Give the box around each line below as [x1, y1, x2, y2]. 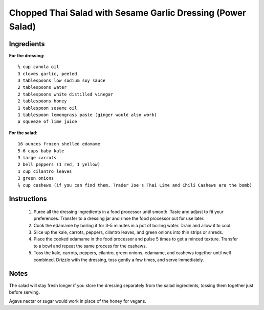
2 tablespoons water [18, 85, 67, 90]
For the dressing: [9, 52, 45, 58]
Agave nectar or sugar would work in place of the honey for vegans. [9, 298, 147, 304]
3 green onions [18, 175, 54, 181]
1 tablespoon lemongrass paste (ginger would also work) [18, 112, 157, 118]
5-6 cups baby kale [18, 148, 65, 154]
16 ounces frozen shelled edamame [18, 141, 100, 147]
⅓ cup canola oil [18, 64, 59, 70]
